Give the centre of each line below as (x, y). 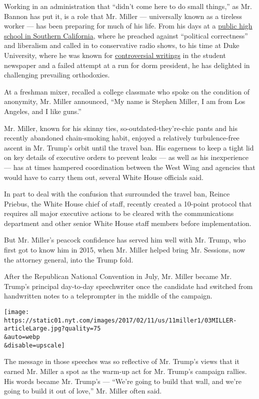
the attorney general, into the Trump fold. (69, 259)
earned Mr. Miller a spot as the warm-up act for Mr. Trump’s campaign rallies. (125, 371)
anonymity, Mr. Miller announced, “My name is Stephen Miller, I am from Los (125, 101)
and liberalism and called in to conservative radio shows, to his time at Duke (122, 45)
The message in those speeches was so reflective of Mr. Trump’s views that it (122, 361)
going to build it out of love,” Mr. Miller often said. (83, 391)
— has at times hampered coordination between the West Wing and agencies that (130, 167)
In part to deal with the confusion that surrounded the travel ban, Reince (117, 194)
